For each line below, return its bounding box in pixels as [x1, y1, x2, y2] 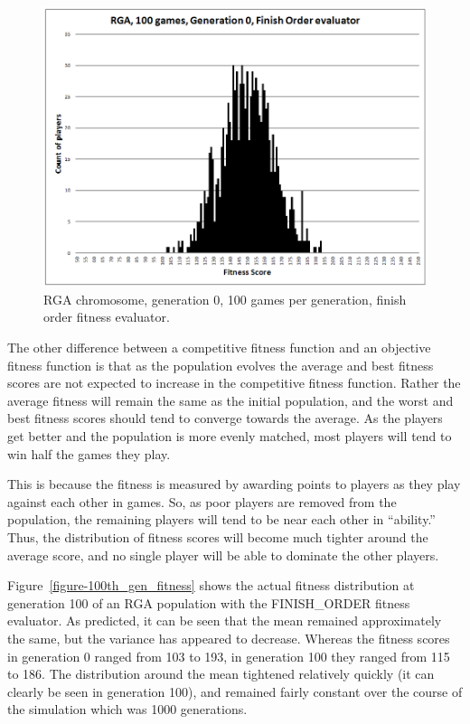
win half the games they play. [7, 444, 171, 463]
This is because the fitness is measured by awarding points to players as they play [7, 475, 461, 494]
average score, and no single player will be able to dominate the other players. [7, 545, 439, 564]
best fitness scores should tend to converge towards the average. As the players [7, 409, 443, 428]
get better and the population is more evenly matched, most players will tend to [7, 426, 452, 445]
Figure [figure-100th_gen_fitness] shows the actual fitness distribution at [7, 576, 415, 595]
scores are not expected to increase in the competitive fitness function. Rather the [7, 373, 461, 392]
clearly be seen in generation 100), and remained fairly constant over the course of [7, 682, 463, 700]
